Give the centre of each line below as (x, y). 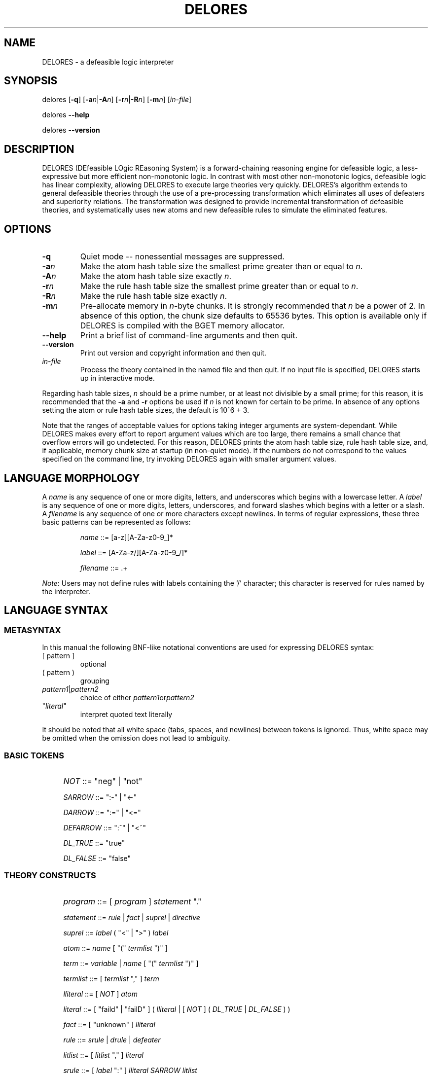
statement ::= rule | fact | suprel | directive (132, 917)
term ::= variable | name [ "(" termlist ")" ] (131, 963)
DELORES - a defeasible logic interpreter (108, 62)
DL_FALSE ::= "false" (97, 858)
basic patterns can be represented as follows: (116, 522)
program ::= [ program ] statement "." (132, 901)
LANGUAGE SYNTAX (56, 610)
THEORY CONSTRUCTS (50, 876)
